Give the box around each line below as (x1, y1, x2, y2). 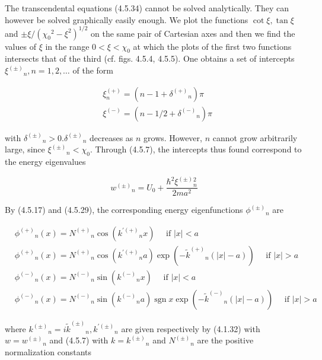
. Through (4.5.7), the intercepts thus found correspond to (90, 143, 302, 155)
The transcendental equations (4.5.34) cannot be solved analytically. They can (5, 2, 289, 14)
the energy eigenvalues (5, 155, 86, 168)
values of (5, 40, 36, 52)
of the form (72, 64, 113, 77)
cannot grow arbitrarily (212, 131, 298, 144)
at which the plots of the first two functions (133, 40, 292, 52)
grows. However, (144, 131, 202, 144)
